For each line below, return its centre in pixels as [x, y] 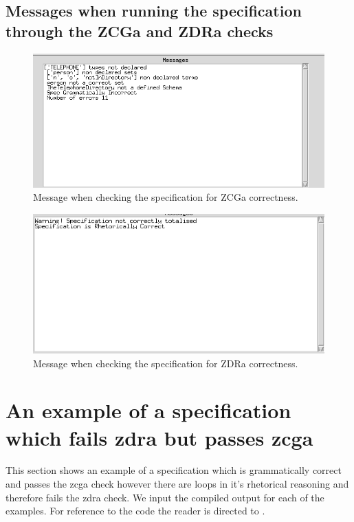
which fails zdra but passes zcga [159, 437]
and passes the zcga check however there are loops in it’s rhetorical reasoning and [177, 484]
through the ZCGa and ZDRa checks [140, 31]
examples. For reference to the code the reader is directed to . [135, 511]
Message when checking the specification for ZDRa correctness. [166, 363]
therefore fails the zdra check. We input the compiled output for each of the [165, 497]
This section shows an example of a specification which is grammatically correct [174, 470]
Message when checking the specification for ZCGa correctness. [166, 197]
